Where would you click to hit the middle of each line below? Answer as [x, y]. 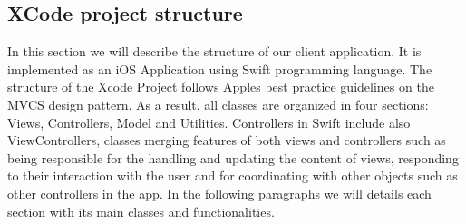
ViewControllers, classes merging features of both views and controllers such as [227, 140]
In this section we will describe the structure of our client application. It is [214, 51]
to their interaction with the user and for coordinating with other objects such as [233, 175]
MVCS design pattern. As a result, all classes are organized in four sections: [218, 104]
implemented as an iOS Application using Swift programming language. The [220, 68]
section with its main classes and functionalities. [141, 211]
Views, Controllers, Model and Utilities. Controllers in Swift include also [209, 122]
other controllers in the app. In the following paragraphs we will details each [219, 193]
